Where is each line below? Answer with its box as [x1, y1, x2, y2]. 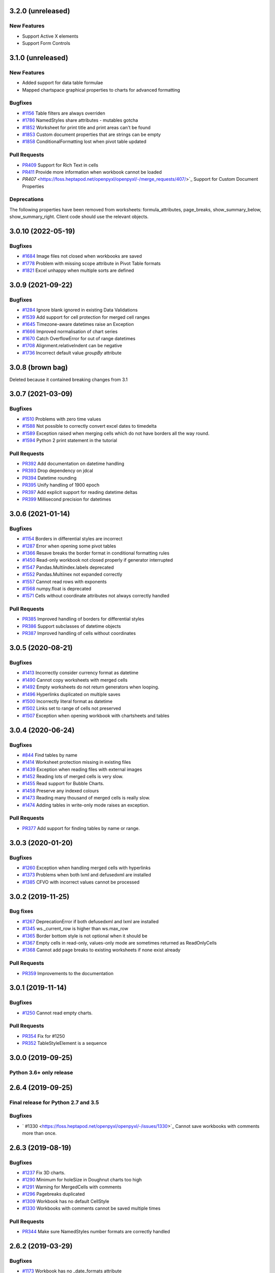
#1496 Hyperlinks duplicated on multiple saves [22, 691, 121, 697]
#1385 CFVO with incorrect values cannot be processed [22, 879, 140, 885]
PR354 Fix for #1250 [22, 1033, 65, 1039]
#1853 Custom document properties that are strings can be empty [22, 131, 161, 137]
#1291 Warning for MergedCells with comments [22, 1184, 122, 1190]
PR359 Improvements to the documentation [22, 970, 114, 976]
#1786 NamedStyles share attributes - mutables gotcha [22, 117, 139, 123]
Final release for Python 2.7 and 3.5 [9, 1099, 99, 1106]
